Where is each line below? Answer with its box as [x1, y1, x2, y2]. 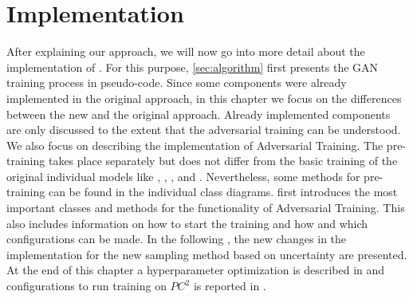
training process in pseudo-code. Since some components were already [6, 74, 347, 91]
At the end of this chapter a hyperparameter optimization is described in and [6, 262, 385, 278]
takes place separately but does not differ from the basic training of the [48, 152, 398, 169]
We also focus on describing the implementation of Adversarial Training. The [6, 136, 383, 153]
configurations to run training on [6, 277, 167, 294]
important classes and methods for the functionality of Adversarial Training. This [6, 199, 405, 216]
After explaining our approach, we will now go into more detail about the [6, 43, 365, 60]
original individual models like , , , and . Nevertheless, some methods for [6, 167, 360, 184]
